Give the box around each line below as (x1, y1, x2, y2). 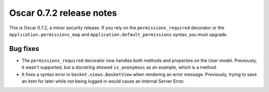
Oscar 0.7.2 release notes (9, 7, 117, 18)
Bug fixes (9, 45, 39, 53)
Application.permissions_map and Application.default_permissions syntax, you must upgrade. (9, 31, 228, 37)
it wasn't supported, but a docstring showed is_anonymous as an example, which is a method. (21, 64, 218, 70)
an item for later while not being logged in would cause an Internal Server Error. (21, 78, 185, 84)
